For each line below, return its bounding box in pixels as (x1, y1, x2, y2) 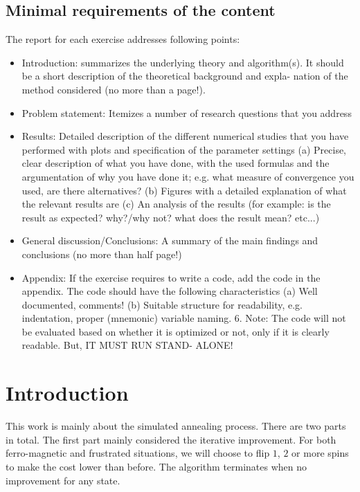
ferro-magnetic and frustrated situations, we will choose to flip (6, 446, 270, 460)
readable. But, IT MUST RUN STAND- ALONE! (21, 338, 233, 352)
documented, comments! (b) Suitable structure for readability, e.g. (21, 297, 303, 311)
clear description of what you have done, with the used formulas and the (21, 156, 330, 170)
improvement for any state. (6, 473, 120, 487)
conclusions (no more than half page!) (21, 246, 182, 261)
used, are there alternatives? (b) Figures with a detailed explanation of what (21, 183, 347, 197)
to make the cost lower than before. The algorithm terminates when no (6, 459, 307, 473)
